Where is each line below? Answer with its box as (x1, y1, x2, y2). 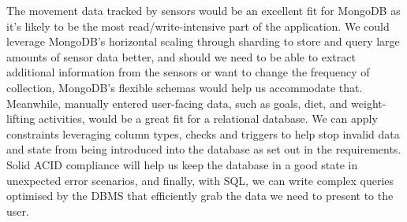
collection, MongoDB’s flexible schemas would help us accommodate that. (6, 79, 363, 95)
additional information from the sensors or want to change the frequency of (6, 64, 370, 80)
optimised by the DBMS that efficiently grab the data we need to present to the (6, 187, 394, 204)
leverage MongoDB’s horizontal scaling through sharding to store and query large (6, 33, 400, 50)
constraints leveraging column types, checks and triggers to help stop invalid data (6, 125, 400, 142)
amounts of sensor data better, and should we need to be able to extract (6, 48, 356, 65)
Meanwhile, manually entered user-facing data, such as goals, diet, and (6, 94, 348, 111)
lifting (6, 110, 35, 127)
